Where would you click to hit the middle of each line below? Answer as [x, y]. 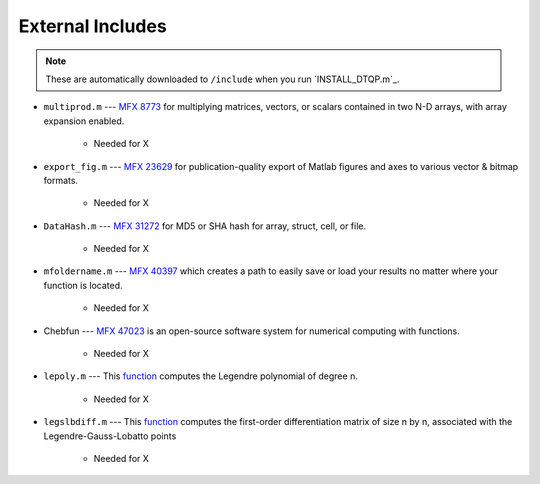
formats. [61, 180]
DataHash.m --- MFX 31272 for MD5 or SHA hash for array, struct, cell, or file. [205, 226]
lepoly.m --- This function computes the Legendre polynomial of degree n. [201, 376]
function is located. [83, 285]
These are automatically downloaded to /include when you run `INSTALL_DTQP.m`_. [222, 79]
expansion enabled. [84, 121]
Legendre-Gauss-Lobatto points [110, 436]
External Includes [92, 26]
